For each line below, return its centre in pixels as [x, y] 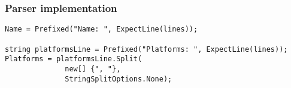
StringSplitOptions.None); [119, 79]
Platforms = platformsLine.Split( [74, 59]
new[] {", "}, [93, 69]
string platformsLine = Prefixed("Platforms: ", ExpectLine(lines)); [146, 49]
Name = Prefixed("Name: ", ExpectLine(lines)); [101, 29]
